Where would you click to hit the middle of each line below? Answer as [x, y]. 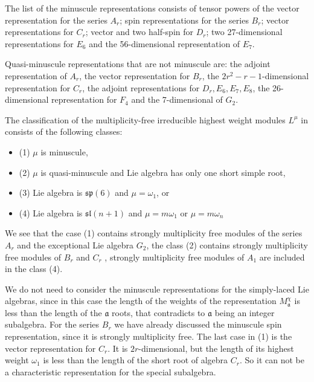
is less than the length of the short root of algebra [136, 360]
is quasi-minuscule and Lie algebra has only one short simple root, [163, 172]
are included [282, 257]
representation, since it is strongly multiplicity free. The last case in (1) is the [149, 336]
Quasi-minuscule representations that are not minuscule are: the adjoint [138, 64]
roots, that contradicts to [159, 312]
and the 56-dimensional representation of [165, 43]
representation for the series [56, 20]
